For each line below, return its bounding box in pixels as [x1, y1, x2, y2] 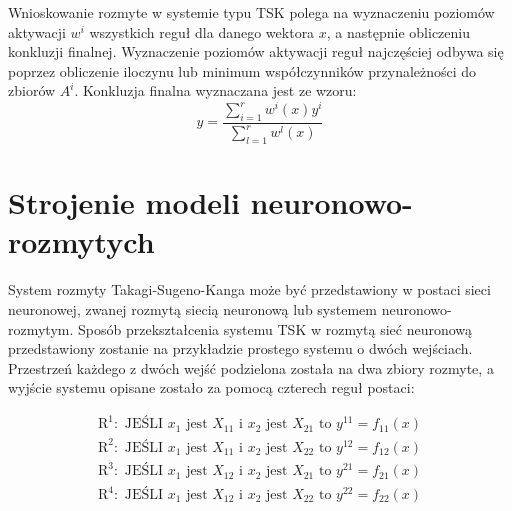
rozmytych [8, 221, 155, 262]
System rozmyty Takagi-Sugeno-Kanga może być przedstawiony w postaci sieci [8, 279, 491, 300]
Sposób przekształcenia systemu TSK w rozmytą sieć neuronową [78, 318, 473, 339]
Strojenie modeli [8, 182, 240, 223]
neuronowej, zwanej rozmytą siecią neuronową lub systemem [8, 298, 377, 319]
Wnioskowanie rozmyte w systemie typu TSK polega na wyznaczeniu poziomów [8, 2, 495, 22]
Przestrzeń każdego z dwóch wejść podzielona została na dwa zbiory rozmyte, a [8, 357, 494, 378]
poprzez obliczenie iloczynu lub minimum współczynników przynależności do [8, 60, 477, 81]
